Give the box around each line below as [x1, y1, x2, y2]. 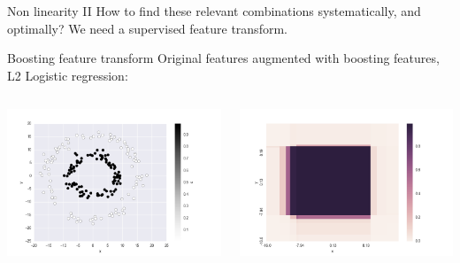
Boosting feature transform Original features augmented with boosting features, [7, 49, 440, 67]
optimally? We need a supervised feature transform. [7, 19, 287, 37]
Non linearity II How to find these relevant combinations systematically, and [7, 2, 421, 19]
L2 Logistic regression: [7, 66, 128, 84]
